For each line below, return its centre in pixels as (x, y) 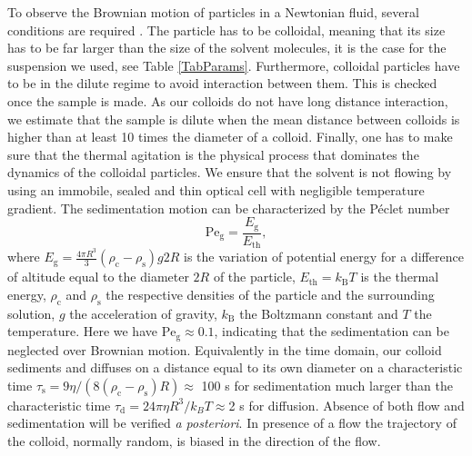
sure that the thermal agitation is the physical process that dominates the (213, 154)
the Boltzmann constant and (319, 313)
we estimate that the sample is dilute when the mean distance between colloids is (234, 119)
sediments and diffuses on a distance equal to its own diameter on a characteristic (235, 367)
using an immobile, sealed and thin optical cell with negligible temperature (216, 189)
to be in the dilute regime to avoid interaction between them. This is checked (222, 83)
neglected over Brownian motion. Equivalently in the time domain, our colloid (225, 349)
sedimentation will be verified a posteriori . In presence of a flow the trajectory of (232, 423)
